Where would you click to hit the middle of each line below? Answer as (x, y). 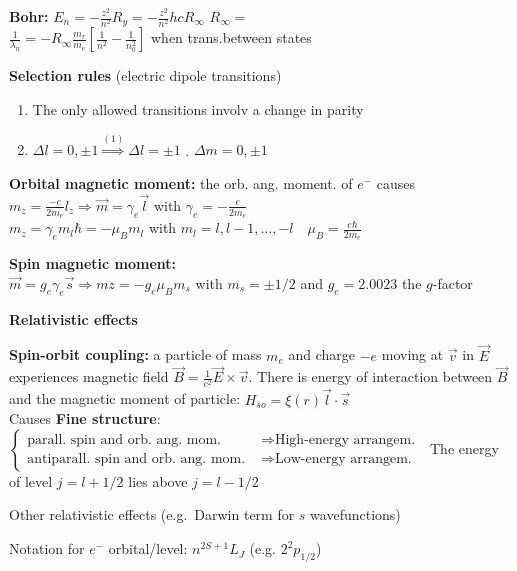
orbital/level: (148, 548)
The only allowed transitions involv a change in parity (198, 109)
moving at (412, 354)
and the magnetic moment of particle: (125, 398)
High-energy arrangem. (345, 440)
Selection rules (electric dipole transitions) (145, 75)
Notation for (47, 548)
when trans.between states (231, 37)
